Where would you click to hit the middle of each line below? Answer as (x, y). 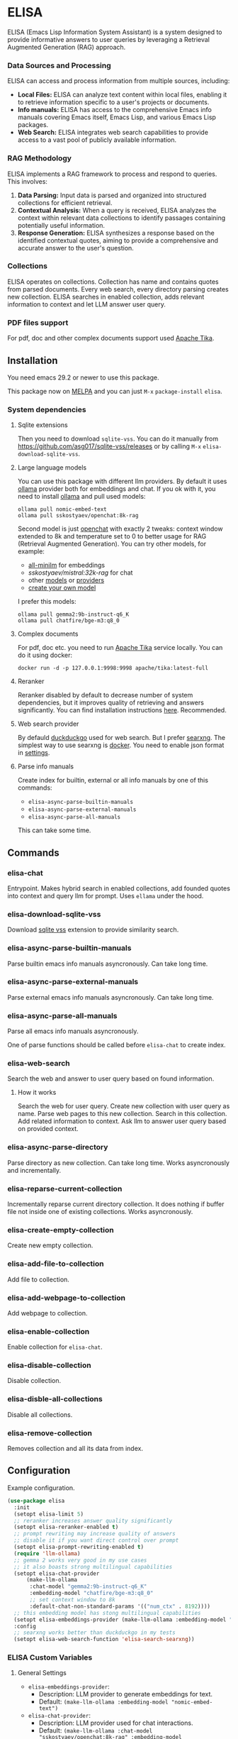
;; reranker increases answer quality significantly (93, 1520)
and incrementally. (34, 1170)
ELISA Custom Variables (50, 1657)
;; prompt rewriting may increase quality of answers (95, 1534)
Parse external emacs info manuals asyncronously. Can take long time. (110, 997)
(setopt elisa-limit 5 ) (49, 1514)
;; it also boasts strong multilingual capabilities (93, 1567)
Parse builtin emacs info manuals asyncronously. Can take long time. (108, 964)
